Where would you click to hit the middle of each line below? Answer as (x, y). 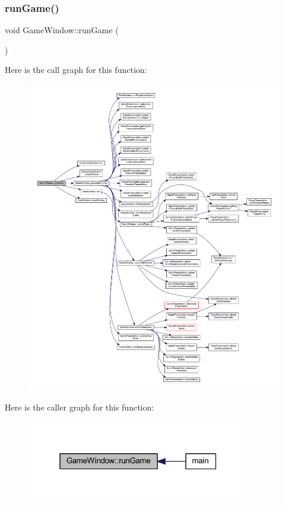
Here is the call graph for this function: (76, 70)
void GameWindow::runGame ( (62, 30)
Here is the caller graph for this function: (80, 407)
